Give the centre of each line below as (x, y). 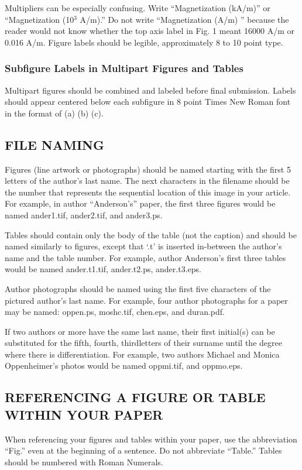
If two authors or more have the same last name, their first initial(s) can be (140, 331)
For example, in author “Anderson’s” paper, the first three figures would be (140, 203)
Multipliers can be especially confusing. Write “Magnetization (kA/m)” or (138, 8)
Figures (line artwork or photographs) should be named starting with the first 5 (148, 169)
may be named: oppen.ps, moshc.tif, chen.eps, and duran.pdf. (115, 312)
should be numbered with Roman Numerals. (84, 462)
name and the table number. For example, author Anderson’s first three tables (145, 257)
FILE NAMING (54, 144)
